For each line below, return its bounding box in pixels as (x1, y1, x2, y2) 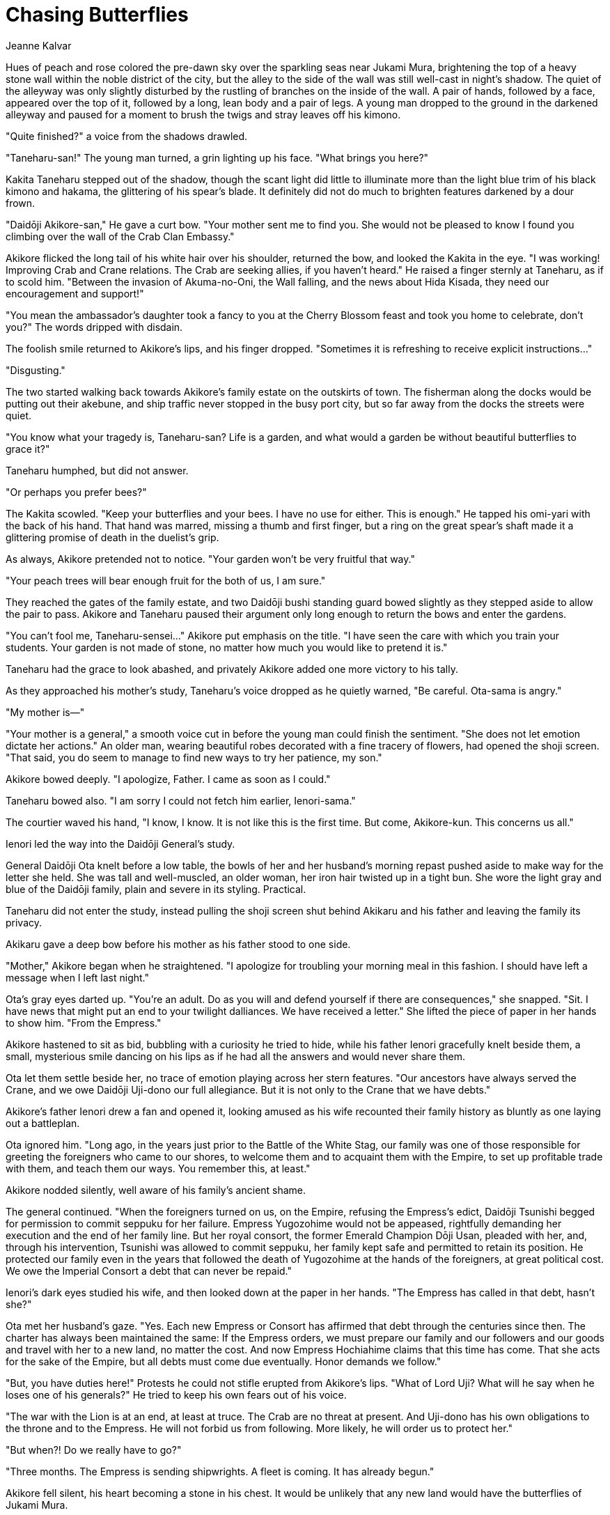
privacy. (6, 916, 42, 929)
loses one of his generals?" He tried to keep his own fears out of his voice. (6, 1388, 347, 1401)
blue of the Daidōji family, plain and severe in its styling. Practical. (6, 883, 306, 895)
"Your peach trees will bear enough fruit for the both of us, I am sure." (6, 574, 326, 586)
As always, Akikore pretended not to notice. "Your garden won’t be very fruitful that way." (6, 552, 415, 565)
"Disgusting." (6, 364, 65, 376)
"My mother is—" (6, 706, 85, 718)
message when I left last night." (6, 971, 150, 984)
